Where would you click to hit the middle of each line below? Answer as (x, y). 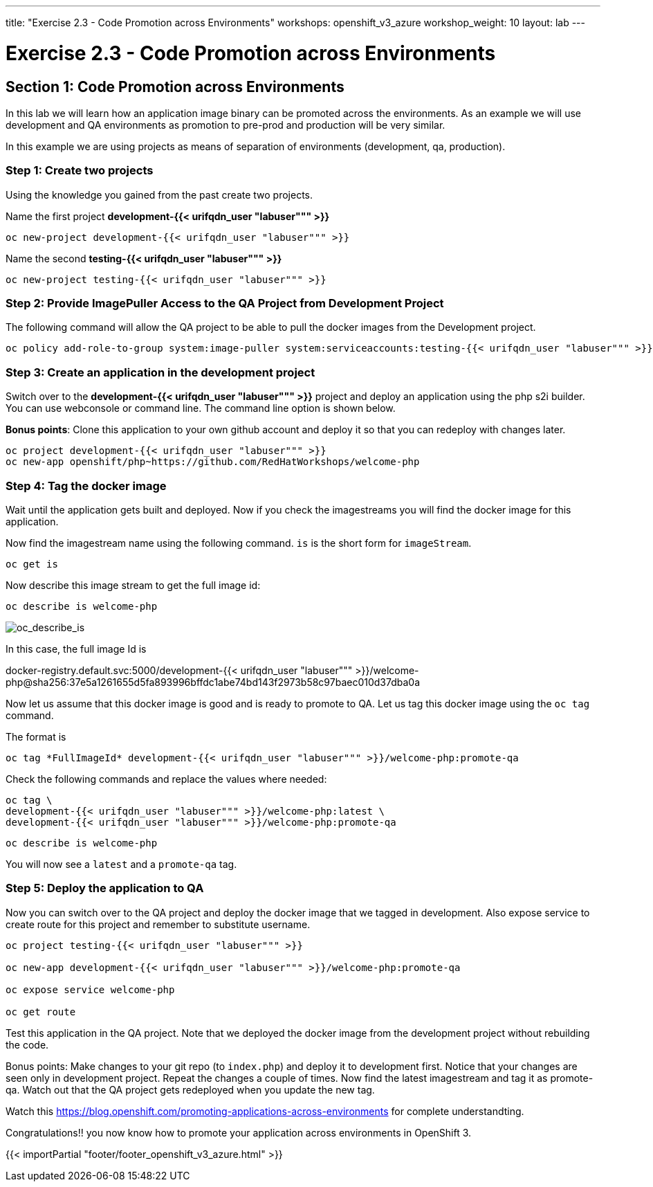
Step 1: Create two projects (80, 171)
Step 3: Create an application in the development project (160, 372)
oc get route (41, 1012)
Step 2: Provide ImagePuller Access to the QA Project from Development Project (225, 303)
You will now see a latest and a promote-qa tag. (121, 864)
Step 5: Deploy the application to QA (105, 888)
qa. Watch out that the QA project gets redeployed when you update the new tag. (190, 1089)
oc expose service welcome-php (90, 989)
